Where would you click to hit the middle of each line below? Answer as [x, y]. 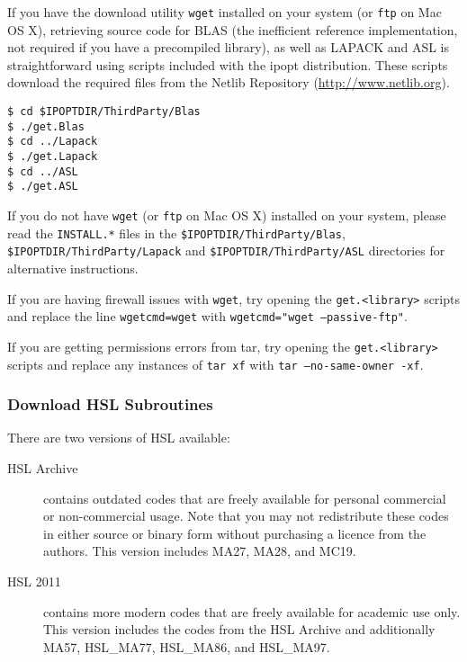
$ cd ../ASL [43, 171]
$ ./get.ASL [43, 187]
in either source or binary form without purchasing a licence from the [235, 533]
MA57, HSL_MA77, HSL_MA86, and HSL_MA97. [187, 646]
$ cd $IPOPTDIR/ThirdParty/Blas [104, 112]
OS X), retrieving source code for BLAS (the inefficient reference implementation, [233, 29]
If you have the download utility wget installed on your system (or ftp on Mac [225, 12]
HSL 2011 [34, 581]
